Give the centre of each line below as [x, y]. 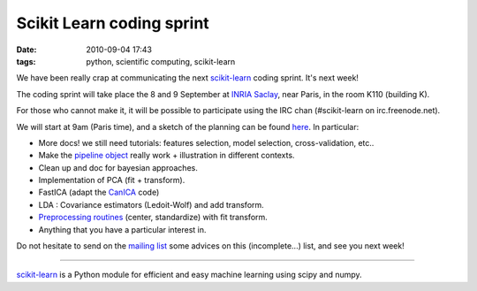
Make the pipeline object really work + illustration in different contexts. [167, 156]
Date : [26, 50]
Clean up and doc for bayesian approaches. [118, 167]
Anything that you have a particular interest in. [122, 229]
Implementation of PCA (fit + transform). [112, 180]
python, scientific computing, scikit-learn [161, 61]
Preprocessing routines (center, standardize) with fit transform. [153, 218]
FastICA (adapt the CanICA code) [99, 192]
